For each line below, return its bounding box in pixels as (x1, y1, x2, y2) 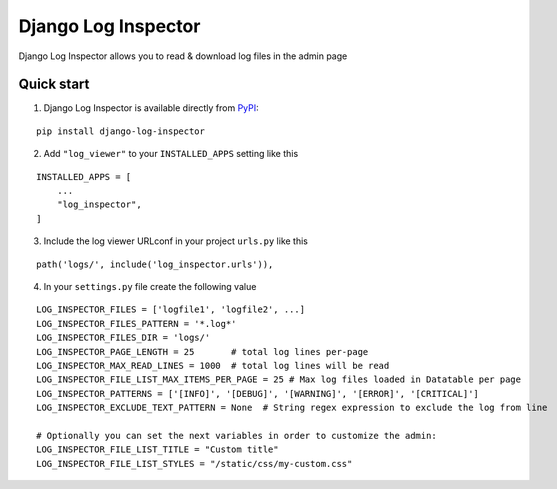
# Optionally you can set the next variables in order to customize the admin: (36, 430, 437, 441)
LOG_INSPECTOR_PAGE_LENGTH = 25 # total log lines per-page (36, 346, 369, 357)
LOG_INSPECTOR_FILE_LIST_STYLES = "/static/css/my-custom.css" (36, 458, 353, 469)
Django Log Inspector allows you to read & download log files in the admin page (18, 50, 348, 62)
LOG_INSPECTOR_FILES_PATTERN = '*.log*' (36, 318, 237, 329)
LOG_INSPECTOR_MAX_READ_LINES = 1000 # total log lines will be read (36, 360, 390, 371)
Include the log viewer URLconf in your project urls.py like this (43, 235, 309, 247)
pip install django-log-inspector (36, 125, 205, 137)
